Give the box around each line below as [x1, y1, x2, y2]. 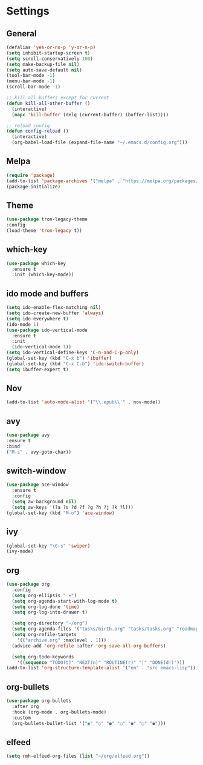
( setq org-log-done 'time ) [11, 604, 80, 610]
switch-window [6, 466, 66, 476]
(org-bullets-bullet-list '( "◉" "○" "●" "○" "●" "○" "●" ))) [11, 720, 166, 726]
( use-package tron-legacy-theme [6, 216, 88, 222]
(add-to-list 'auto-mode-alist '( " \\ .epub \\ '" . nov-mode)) [6, 399, 161, 405]
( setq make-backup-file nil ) [6, 61, 80, 67]
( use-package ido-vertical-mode [6, 327, 88, 333]
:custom [11, 715, 31, 721]
